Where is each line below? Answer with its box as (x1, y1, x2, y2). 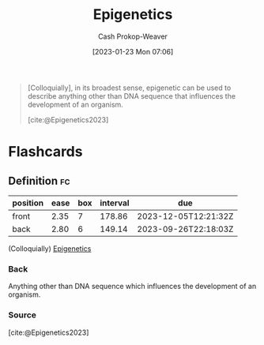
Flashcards (8, 143, 83, 161)
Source (8, 309, 37, 321)
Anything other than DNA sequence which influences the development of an (8, 282, 257, 291)
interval (100, 197, 130, 208)
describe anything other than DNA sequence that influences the (27, 91, 236, 100)
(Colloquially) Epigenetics (8, 243, 92, 253)
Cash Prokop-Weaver (97, 32, 168, 41)
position (12, 197, 44, 208)
